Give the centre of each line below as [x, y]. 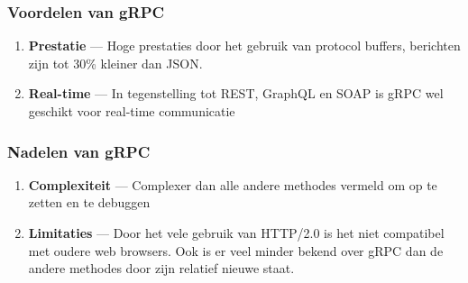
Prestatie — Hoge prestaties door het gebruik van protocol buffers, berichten [244, 46]
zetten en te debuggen [89, 202]
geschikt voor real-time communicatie [132, 111]
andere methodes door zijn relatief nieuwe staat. [161, 268]
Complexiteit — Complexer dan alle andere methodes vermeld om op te [233, 184]
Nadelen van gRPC [79, 151]
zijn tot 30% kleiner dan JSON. [115, 63]
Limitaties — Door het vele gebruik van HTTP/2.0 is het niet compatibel [236, 233]
